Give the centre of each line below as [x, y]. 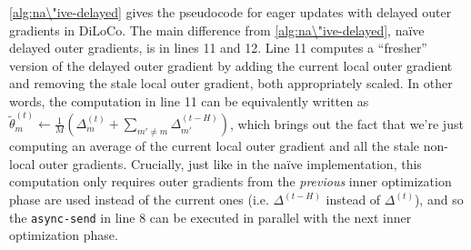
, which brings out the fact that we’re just [347, 123]
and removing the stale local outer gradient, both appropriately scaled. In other [231, 83]
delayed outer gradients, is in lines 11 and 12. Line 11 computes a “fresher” [218, 48]
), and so [439, 199]
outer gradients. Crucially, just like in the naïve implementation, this [230, 163]
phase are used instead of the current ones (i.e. [139, 199]
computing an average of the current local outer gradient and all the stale [214, 146]
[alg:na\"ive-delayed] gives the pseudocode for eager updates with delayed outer [230, 12]
